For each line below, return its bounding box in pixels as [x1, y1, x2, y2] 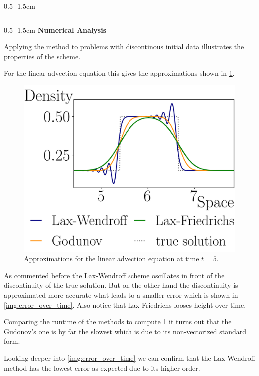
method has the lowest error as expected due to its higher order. [4, 362, 200, 373]
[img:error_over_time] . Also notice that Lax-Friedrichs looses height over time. [4, 299, 246, 310]
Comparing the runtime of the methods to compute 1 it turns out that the [4, 316, 232, 327]
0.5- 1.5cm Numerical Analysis [4, 24, 106, 35]
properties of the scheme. [4, 51, 81, 61]
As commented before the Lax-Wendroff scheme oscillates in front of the [4, 270, 225, 280]
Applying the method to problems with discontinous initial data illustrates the [4, 41, 244, 52]
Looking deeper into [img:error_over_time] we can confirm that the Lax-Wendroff [4, 353, 255, 363]
